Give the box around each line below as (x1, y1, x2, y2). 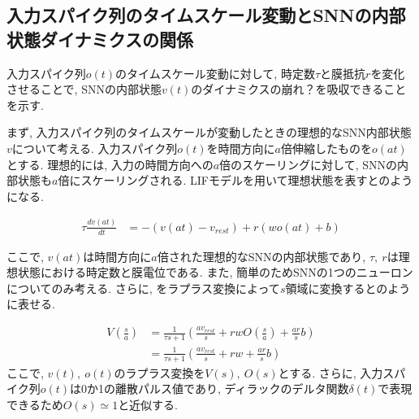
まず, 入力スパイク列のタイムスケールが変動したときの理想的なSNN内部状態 (6, 124, 412, 141)
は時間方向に (83, 247, 152, 264)
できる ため (6, 395, 63, 412)
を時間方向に (206, 139, 275, 156)
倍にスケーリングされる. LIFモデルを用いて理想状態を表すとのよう (58, 172, 413, 189)
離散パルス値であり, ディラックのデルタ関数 (115, 380, 349, 397)
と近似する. (118, 395, 179, 412)
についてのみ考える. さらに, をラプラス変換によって (6, 279, 280, 296)
